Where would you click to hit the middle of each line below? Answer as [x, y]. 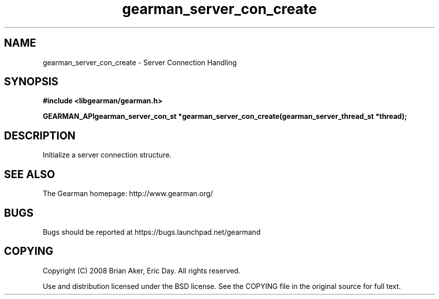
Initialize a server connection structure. [107, 155]
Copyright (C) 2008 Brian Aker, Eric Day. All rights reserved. [142, 270]
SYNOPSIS [31, 82]
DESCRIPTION [40, 135]
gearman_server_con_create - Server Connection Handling [140, 62]
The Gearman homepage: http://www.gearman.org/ [128, 194]
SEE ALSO [30, 174]
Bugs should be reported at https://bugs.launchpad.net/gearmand [152, 232]
